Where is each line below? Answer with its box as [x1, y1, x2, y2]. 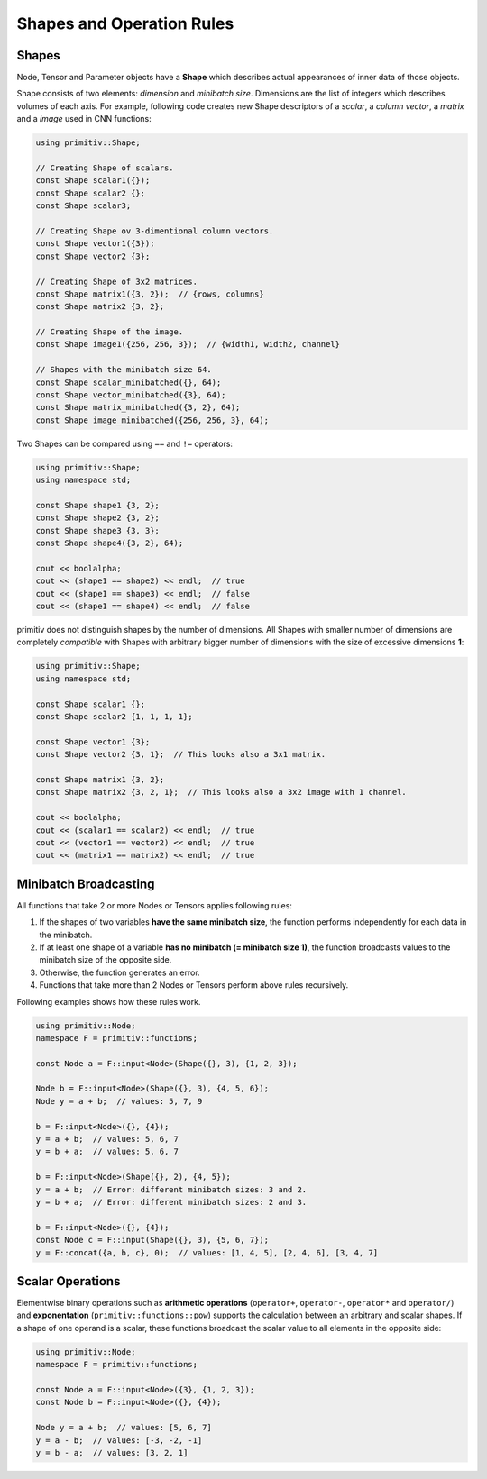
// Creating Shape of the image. [35, 327, 184, 337]
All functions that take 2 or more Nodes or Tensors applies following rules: [16, 899, 293, 910]
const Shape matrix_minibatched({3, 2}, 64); [35, 402, 241, 413]
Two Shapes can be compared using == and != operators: [16, 438, 234, 449]
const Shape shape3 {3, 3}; [35, 525, 160, 535]
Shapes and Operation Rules [16, 14, 234, 33]
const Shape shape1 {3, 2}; [35, 500, 160, 510]
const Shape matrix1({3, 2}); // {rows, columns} [35, 288, 265, 299]
